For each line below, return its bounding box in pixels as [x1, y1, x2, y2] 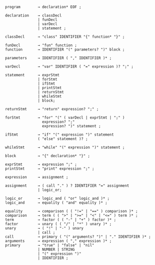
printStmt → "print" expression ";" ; [5, 166, 95, 171]
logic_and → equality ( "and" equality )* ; [5, 200, 108, 205]
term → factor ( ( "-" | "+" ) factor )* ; [5, 217, 117, 222]
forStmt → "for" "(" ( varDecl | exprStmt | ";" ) [5, 115, 125, 120]
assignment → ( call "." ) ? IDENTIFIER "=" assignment [5, 183, 130, 188]
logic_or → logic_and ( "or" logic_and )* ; [5, 196, 110, 201]
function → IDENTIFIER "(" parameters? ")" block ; [5, 47, 125, 52]
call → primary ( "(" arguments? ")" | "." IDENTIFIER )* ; [5, 234, 151, 239]
